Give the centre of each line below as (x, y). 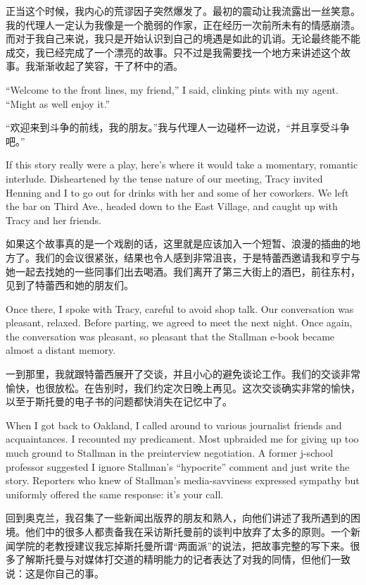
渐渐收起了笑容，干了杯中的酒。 (109, 66)
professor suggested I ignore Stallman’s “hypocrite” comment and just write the (178, 466)
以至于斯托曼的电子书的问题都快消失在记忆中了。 (119, 401)
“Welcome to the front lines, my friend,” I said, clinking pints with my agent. (172, 89)
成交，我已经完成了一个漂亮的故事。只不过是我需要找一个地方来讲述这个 (173, 52)
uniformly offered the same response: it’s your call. (115, 494)
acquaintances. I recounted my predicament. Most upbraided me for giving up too (182, 439)
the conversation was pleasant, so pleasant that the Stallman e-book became (170, 336)
